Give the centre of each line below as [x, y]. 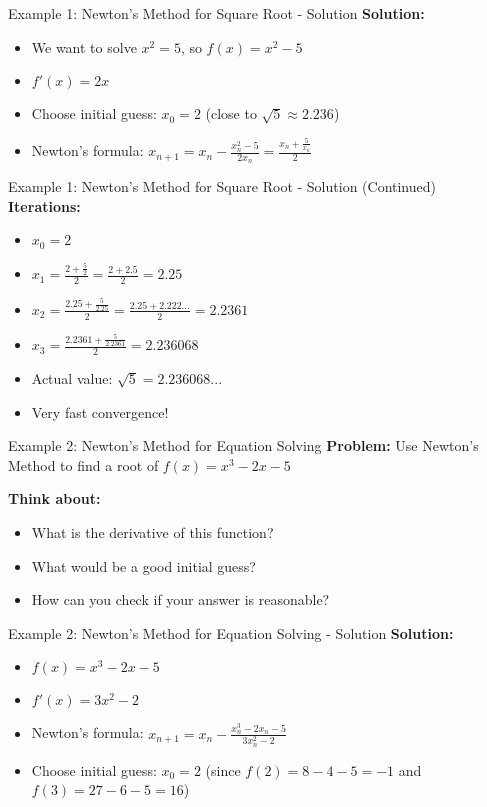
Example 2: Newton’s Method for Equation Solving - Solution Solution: [231, 632]
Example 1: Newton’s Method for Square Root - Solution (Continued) [222, 186]
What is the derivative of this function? [152, 532]
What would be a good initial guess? [143, 565]
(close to [231, 113]
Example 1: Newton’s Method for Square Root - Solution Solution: [216, 13]
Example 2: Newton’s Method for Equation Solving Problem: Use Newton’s [243, 445]
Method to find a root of [83, 464]
